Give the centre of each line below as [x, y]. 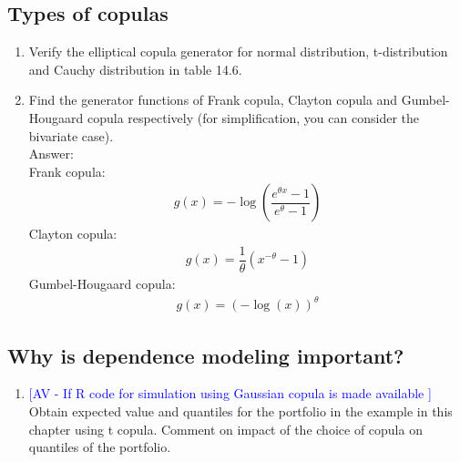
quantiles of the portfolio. [100, 447]
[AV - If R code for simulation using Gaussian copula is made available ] [230, 393]
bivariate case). [71, 135]
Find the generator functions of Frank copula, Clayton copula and [213, 100]
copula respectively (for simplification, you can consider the [253, 117]
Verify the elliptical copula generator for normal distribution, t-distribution [238, 51]
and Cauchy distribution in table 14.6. [135, 69]
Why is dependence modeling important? [206, 355]
